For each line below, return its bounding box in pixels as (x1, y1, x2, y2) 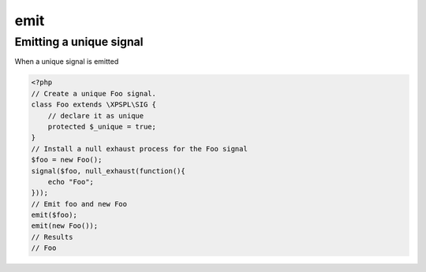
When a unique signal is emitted (14, 57, 119, 66)
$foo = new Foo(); (31, 155, 103, 165)
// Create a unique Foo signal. (31, 89, 157, 98)
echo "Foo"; (47, 177, 95, 186)
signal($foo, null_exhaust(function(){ (31, 166, 185, 175)
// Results (31, 233, 73, 241)
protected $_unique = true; (47, 122, 157, 131)
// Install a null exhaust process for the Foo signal (31, 144, 248, 153)
